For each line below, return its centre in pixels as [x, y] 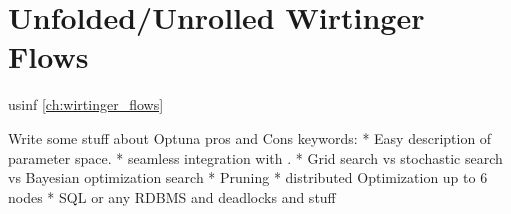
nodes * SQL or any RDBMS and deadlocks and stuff [172, 196]
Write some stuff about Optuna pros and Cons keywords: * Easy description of [250, 137]
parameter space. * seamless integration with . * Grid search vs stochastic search [255, 157]
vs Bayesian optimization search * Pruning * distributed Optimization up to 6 [248, 177]
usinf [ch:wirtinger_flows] [86, 104]
